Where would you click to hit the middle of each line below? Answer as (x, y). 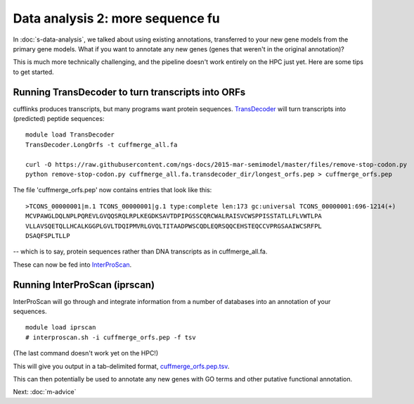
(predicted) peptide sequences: (59, 119)
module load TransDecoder (70, 135)
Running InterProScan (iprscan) (84, 285)
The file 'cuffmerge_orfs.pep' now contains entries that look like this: (112, 190)
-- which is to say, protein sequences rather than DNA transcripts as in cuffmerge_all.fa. (140, 252)
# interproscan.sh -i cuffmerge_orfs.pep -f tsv (111, 337)
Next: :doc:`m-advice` (45, 392)
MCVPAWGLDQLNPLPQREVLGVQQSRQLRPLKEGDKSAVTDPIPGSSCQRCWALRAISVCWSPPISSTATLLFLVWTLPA (174, 216)
